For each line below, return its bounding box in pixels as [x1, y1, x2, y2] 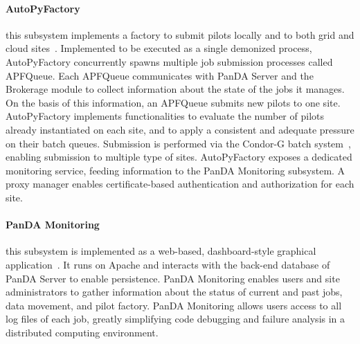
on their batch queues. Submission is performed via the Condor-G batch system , [6, 136, 351, 150]
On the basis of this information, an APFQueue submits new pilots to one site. [6, 95, 341, 109]
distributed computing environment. [6, 325, 159, 339]
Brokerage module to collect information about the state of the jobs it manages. [6, 82, 345, 96]
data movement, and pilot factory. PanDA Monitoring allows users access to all [6, 298, 342, 312]
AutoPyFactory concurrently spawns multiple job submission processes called [6, 54, 333, 69]
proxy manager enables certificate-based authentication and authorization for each [6, 176, 354, 191]
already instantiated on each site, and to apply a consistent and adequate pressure [6, 122, 354, 136]
